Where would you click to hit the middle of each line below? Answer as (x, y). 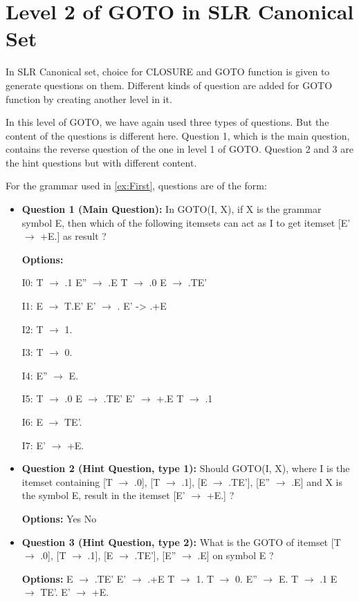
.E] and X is (317, 481)
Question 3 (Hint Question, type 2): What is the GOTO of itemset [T (181, 542)
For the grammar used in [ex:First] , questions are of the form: (136, 186)
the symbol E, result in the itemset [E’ (103, 495)
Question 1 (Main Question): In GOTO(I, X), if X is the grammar (172, 209)
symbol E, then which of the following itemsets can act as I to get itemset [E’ (186, 222)
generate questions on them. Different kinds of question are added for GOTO (169, 85)
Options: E (47, 578)
